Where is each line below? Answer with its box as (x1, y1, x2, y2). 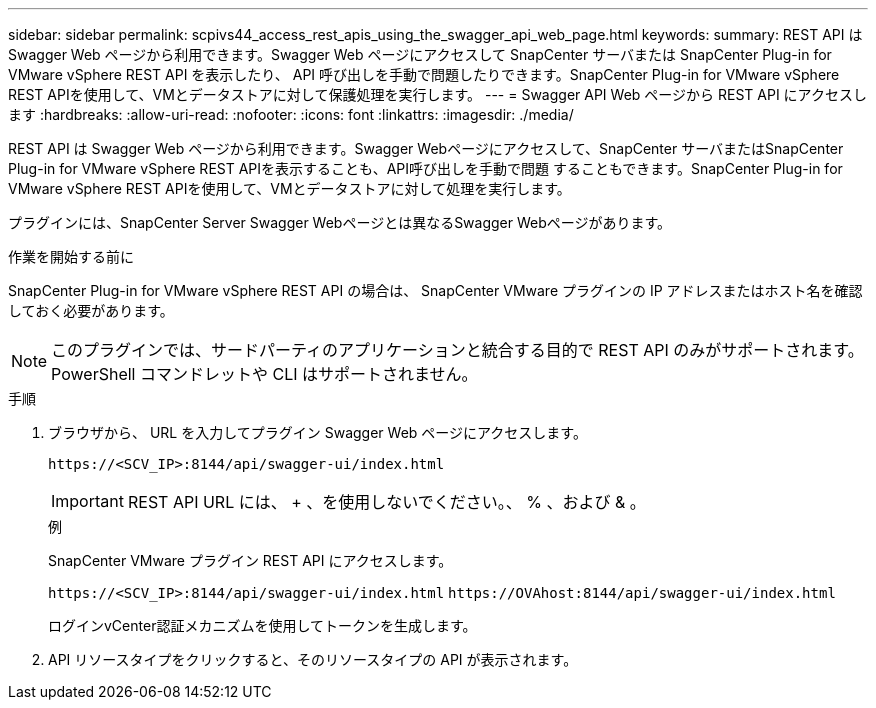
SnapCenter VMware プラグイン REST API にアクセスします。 (48, 552, 453, 569)
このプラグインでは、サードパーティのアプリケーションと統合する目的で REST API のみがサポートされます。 (51, 340, 864, 360)
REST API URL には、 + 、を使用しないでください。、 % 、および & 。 (127, 492, 646, 512)
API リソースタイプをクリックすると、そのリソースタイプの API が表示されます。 (48, 651, 578, 668)
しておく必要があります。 (8, 302, 174, 319)
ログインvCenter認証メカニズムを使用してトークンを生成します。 (48, 617, 477, 634)
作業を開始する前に (8, 248, 134, 265)
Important (51, 491, 124, 511)
